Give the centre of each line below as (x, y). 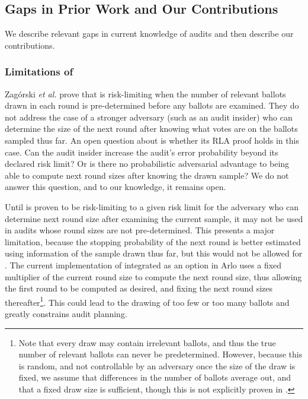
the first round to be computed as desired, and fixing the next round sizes (139, 288)
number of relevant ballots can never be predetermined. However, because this (161, 354)
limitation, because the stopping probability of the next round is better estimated (153, 241)
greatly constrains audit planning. (66, 313)
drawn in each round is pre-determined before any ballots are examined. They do (152, 105)
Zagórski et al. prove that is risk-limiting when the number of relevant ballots (145, 94)
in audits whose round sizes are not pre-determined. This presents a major (140, 230)
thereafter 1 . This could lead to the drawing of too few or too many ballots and (147, 301)
